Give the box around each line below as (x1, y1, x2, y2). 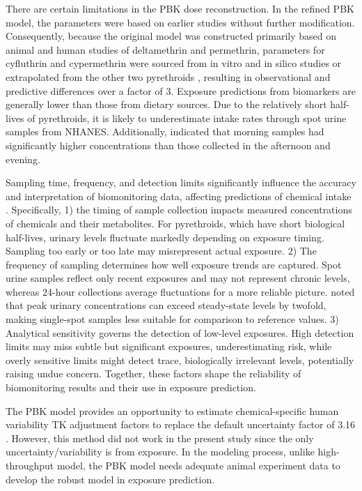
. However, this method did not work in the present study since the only (6, 430, 314, 445)
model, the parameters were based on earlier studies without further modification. (6, 15, 355, 29)
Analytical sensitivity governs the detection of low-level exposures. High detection (6, 325, 354, 340)
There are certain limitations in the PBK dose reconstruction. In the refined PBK (6, 1, 354, 15)
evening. (6, 151, 40, 166)
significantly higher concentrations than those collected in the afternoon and (6, 137, 331, 152)
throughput (6, 458, 54, 472)
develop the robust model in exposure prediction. (6, 471, 215, 486)
